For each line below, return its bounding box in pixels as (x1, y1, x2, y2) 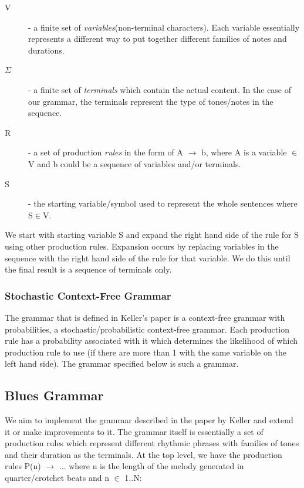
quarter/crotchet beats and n (5, 472, 109, 484)
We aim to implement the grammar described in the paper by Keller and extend (5, 414, 293, 426)
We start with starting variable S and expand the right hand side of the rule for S (5, 228, 299, 241)
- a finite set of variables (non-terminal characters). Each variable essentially (28, 21, 300, 33)
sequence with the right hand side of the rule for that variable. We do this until (5, 251, 291, 264)
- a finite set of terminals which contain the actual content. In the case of (28, 83, 292, 95)
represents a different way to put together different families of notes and (28, 32, 287, 45)
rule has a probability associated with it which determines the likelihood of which (5, 334, 298, 347)
